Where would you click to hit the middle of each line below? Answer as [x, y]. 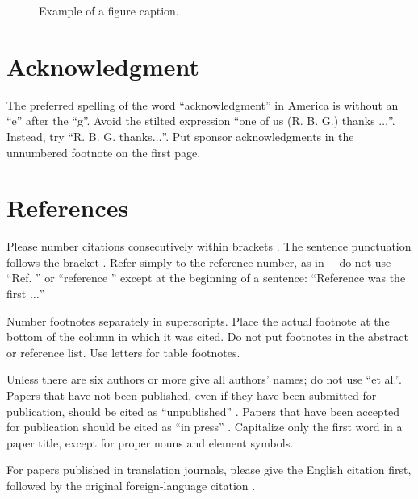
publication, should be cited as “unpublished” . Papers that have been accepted [203, 411]
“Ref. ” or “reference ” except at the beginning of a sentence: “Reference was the [206, 278]
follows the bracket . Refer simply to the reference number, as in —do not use [199, 262]
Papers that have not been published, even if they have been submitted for [192, 395]
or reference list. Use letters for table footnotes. [123, 352]
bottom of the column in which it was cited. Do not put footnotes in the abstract [207, 337]
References [68, 208]
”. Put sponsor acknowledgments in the [258, 136]
